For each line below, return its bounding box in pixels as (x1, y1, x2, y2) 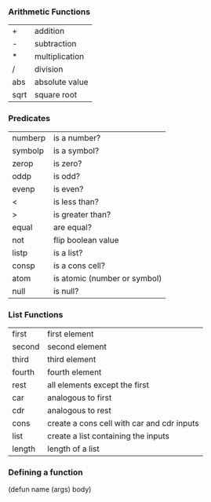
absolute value (34, 77, 89, 88)
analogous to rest (46, 405, 111, 416)
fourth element (46, 366, 102, 377)
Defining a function (8, 467, 84, 478)
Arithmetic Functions (8, 6, 91, 17)
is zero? (53, 158, 82, 169)
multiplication (34, 51, 85, 62)
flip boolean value (53, 234, 119, 245)
